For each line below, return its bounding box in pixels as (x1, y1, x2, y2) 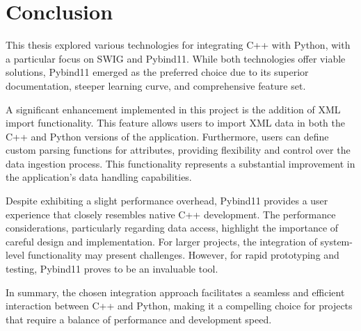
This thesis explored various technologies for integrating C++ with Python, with (6, 38, 351, 52)
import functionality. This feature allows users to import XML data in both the (6, 115, 345, 130)
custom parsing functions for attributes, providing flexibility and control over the (6, 143, 351, 157)
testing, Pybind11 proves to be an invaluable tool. (6, 261, 218, 276)
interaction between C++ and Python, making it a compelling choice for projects (6, 298, 353, 313)
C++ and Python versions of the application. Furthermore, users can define (6, 129, 329, 143)
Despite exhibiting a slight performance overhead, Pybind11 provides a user (6, 193, 328, 208)
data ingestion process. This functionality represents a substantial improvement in (6, 156, 355, 170)
